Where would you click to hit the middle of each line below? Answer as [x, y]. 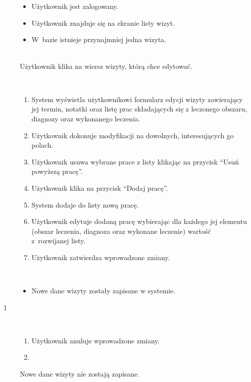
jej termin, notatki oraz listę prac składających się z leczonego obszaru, [139, 109]
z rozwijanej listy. [58, 241]
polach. [42, 145]
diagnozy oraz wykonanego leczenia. [86, 118]
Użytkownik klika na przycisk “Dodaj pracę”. [100, 188]
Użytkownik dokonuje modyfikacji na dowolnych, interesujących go [132, 135]
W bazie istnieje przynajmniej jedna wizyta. [99, 39]
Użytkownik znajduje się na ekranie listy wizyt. [103, 23]
